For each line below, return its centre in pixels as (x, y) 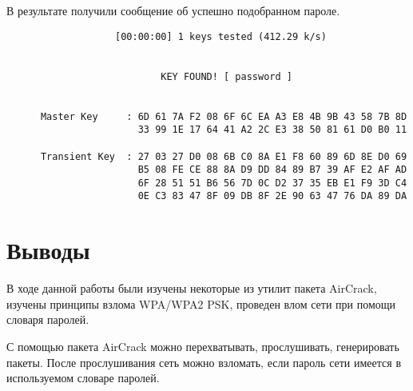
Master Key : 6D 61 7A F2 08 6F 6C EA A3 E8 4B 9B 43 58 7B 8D (224, 116)
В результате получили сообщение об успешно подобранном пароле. (173, 10)
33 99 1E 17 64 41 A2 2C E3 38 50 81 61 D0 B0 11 (272, 130)
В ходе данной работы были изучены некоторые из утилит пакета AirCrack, (192, 288)
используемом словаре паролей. (83, 378)
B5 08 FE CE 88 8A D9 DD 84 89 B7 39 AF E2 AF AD (272, 170)
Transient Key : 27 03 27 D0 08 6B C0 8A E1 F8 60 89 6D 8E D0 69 (224, 156)
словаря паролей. (48, 319)
